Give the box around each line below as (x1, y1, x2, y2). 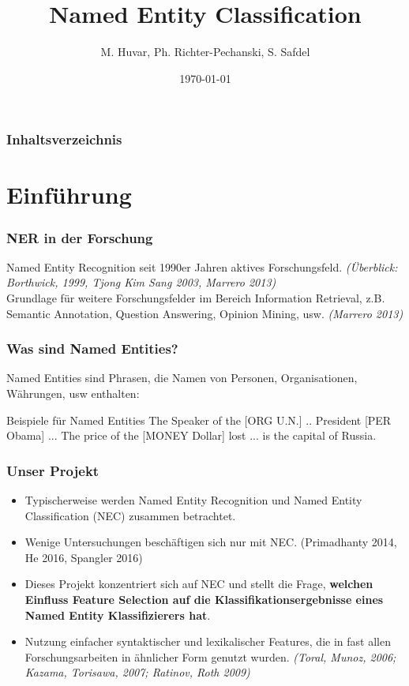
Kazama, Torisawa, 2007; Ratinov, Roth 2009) (24, 664, 250, 680)
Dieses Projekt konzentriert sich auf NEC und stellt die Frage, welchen (24, 575, 373, 592)
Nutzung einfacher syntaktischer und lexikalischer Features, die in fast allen (24, 633, 391, 650)
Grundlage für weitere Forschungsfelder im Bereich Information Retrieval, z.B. (6, 290, 385, 306)
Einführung (6, 178, 132, 211)
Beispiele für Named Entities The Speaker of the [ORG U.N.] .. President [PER (6, 411, 392, 428)
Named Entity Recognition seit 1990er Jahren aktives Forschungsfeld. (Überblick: (6, 258, 398, 275)
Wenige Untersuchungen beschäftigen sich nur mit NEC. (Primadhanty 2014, (24, 534, 397, 550)
